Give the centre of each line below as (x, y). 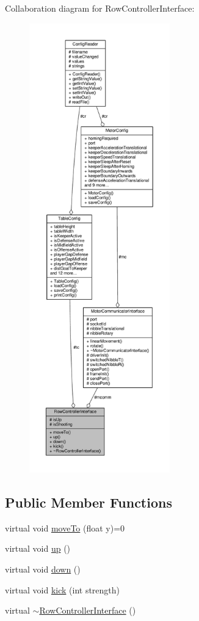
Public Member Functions (89, 502)
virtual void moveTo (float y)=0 (65, 528)
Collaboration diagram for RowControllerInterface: (100, 8)
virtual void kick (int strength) (63, 589)
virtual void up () (38, 548)
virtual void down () (43, 569)
